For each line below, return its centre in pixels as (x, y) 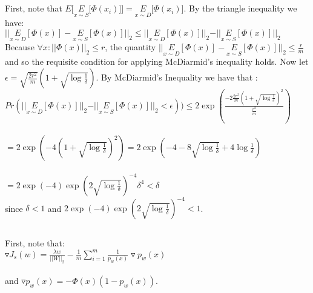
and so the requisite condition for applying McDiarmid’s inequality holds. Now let (157, 61)
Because (20, 47)
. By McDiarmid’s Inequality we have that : (177, 77)
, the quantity (130, 47)
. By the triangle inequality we (240, 8)
